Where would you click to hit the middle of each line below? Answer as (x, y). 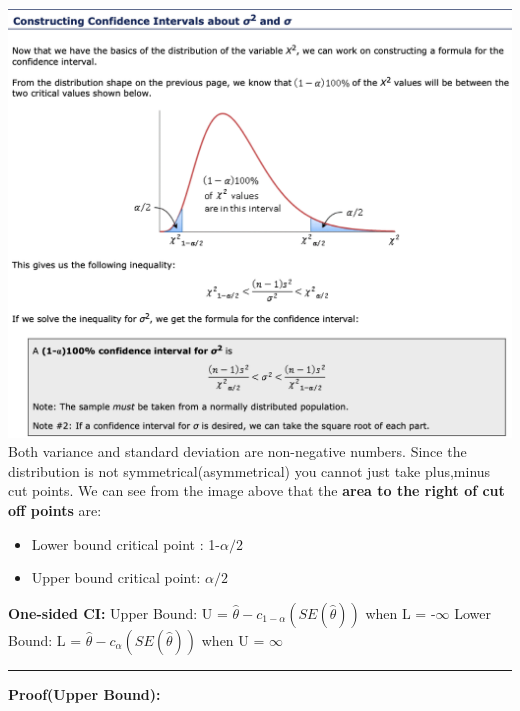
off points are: (55, 510)
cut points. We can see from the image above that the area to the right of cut (256, 490)
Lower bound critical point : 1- (125, 543)
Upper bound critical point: (116, 577)
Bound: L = (45, 639)
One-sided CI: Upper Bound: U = (118, 612)
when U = (233, 639)
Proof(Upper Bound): (84, 693)
